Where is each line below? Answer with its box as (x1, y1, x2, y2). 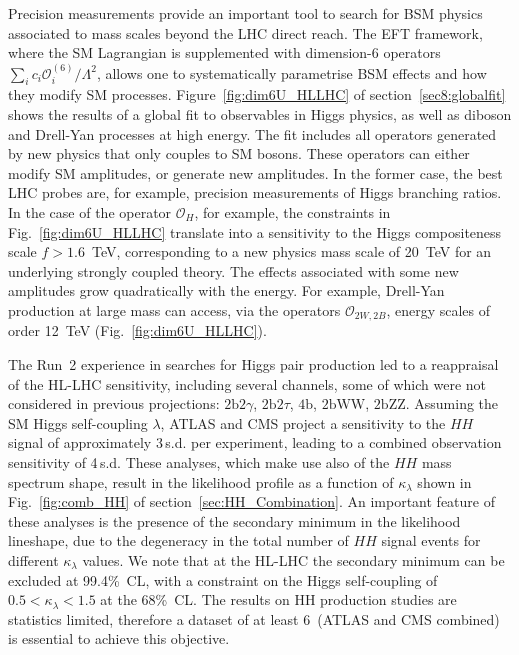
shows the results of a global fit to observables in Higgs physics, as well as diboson (8, 103, 512, 124)
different (8, 549, 59, 570)
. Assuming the (405, 393, 499, 414)
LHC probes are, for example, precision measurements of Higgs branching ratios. (8, 182, 502, 203)
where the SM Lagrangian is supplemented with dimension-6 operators (8, 42, 441, 63)
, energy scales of (386, 299, 490, 320)
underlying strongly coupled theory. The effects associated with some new (8, 260, 459, 281)
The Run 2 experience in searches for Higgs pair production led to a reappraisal (8, 353, 499, 374)
